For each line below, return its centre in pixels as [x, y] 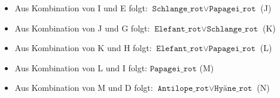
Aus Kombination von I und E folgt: [81, 8]
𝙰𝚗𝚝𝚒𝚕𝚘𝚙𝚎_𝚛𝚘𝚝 [183, 89]
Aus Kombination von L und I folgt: [81, 67]
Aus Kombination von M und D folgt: [84, 88]
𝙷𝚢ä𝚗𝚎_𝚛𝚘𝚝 [233, 89]
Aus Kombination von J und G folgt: [82, 28]
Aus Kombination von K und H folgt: [83, 48]
